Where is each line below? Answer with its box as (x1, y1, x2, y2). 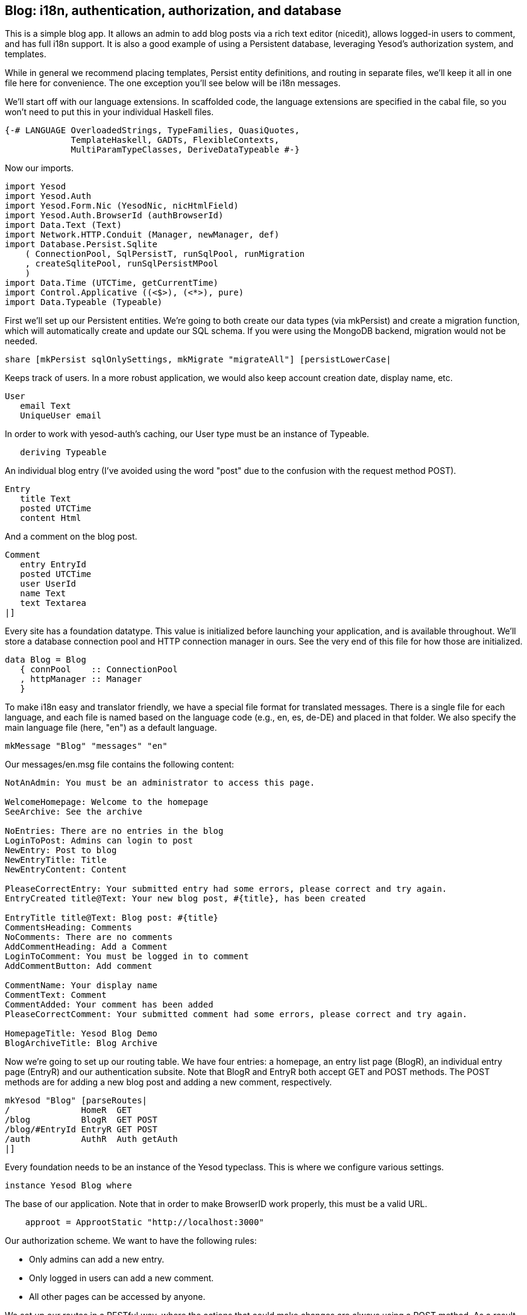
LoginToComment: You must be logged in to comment (5, 951, 249, 962)
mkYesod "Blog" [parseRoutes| (5, 1096, 148, 1106)
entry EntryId (20, 560, 86, 570)
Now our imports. (5, 163, 74, 174)
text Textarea (20, 598, 86, 608)
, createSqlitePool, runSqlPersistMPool (25, 259, 219, 269)
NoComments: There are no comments (5, 932, 173, 942)
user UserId (20, 579, 77, 589)
